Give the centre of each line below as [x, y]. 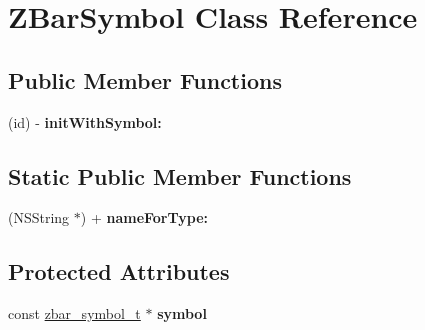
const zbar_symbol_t [74, 313]
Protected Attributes [119, 271]
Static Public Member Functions [180, 175]
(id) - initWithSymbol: [85, 121]
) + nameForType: [144, 217]
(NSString [39, 217]
